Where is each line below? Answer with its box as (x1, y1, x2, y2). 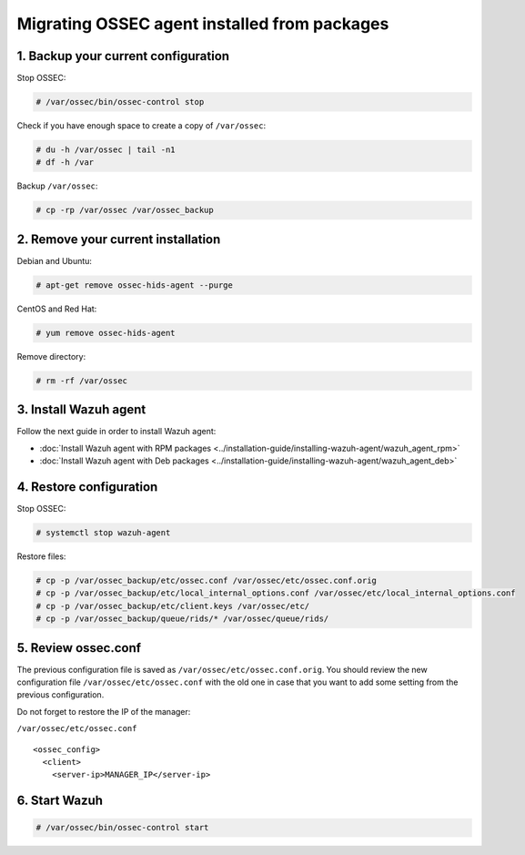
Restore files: (16, 551, 66, 562)
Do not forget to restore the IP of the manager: (16, 706, 191, 717)
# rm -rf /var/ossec (35, 375, 127, 386)
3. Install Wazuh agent (16, 402, 146, 418)
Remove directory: (16, 351, 86, 361)
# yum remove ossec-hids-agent (35, 328, 177, 338)
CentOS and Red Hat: (16, 303, 97, 314)
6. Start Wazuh (16, 793, 104, 809)
